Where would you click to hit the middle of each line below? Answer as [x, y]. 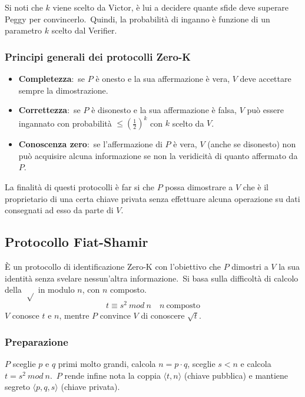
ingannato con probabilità [65, 123]
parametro [24, 30]
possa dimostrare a [199, 187]
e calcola [256, 364]
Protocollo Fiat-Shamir [77, 242]
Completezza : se [52, 78]
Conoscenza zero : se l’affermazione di [90, 144]
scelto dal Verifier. [84, 30]
